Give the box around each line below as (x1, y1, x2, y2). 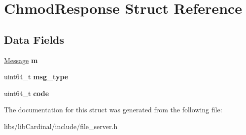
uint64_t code (4, 88, 49, 98)
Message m (4, 55, 38, 65)
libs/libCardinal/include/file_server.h (4, 121, 118, 131)
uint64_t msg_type (4, 71, 69, 82)
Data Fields (4, 32, 65, 47)
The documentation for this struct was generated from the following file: (4, 104, 222, 115)
